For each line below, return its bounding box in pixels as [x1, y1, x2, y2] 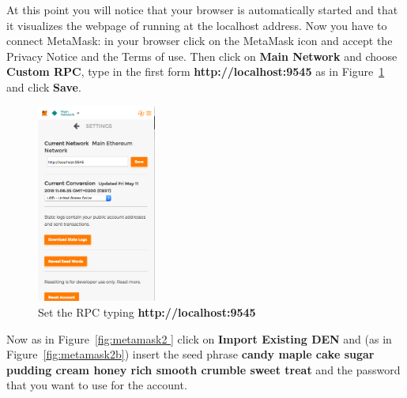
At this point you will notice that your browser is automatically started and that [6, 2, 398, 17]
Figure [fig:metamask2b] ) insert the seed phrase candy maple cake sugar [6, 346, 375, 362]
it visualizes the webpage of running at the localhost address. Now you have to [6, 17, 387, 33]
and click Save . [6, 78, 81, 95]
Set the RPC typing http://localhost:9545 [38, 304, 256, 321]
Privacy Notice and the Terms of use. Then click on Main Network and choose [6, 47, 398, 64]
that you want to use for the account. [6, 377, 187, 393]
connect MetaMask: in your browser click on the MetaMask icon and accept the [6, 32, 393, 49]
